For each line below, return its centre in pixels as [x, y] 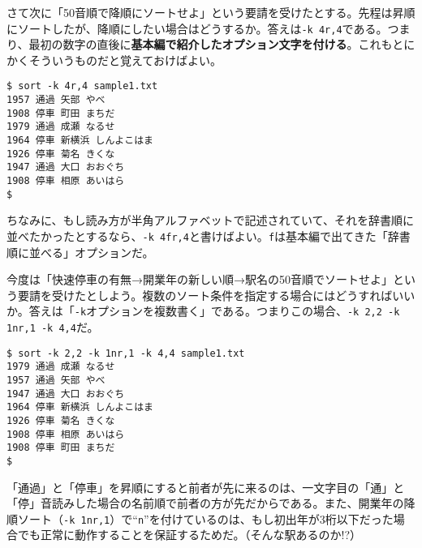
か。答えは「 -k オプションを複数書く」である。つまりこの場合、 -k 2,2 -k [203, 311]
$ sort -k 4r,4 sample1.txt [82, 86]
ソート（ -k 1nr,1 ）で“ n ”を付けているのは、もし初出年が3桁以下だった [205, 518]
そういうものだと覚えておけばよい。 [125, 60]
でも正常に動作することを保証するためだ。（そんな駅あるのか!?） [189, 535]
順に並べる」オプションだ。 [80, 252]
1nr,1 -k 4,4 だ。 [53, 327]
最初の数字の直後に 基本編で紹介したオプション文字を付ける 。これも [211, 44]
